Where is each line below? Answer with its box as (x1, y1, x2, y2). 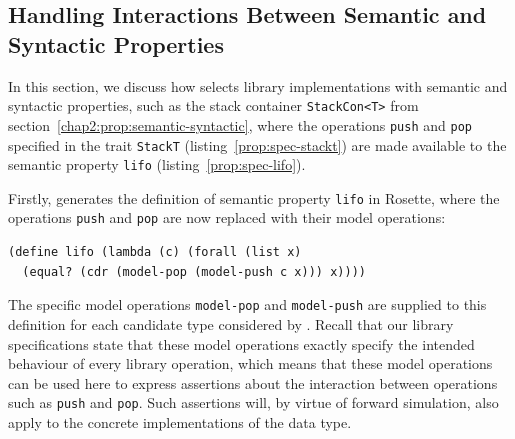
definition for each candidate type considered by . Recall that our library (8, 313, 454, 334)
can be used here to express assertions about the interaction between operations (8, 372, 498, 393)
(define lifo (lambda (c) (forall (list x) (8, 245, 302, 260)
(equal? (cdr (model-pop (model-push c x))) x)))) (22, 264, 366, 279)
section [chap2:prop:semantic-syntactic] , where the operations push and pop (8, 114, 472, 135)
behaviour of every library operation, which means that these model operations (8, 353, 493, 374)
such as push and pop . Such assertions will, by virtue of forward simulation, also (8, 392, 499, 413)
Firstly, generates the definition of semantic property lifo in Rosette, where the (8, 187, 500, 208)
